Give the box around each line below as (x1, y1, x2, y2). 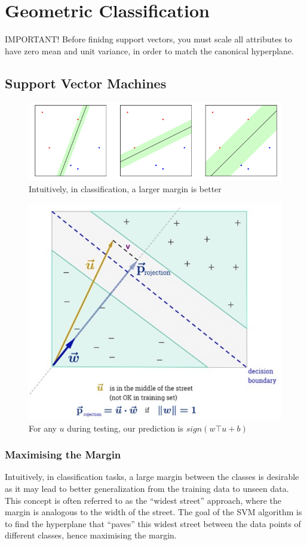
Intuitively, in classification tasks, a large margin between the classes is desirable (5, 470, 299, 483)
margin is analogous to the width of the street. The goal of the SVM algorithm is (5, 506, 302, 518)
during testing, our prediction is (67, 421, 184, 434)
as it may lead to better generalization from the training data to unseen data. (5, 482, 289, 494)
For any (29, 421, 57, 434)
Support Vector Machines (5, 73, 167, 92)
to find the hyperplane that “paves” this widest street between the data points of (5, 517, 301, 529)
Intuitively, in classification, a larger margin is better (29, 182, 222, 195)
